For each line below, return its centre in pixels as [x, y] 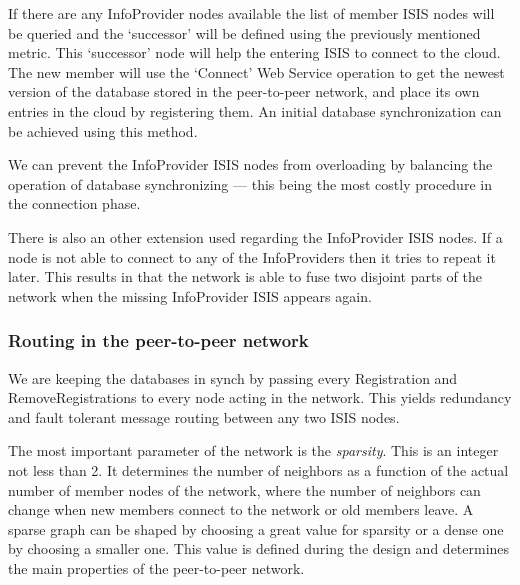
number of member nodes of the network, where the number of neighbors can [244, 489]
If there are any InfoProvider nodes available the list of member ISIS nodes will [251, 13]
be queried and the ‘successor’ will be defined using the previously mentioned [244, 32]
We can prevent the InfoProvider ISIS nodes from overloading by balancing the [250, 164]
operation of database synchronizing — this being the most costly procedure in [250, 183]
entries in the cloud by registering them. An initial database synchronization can [255, 110]
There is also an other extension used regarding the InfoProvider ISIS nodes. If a [255, 236]
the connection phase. [74, 203]
